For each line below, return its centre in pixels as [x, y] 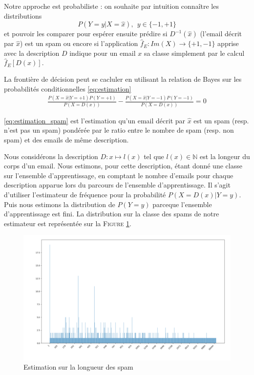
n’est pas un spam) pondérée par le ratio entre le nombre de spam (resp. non [119, 130]
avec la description [32, 53]
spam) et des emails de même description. [66, 140]
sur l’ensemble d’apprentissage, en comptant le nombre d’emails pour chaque [119, 175]
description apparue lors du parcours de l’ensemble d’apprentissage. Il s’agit [117, 185]
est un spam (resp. [221, 120]
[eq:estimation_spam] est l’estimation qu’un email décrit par [95, 120]
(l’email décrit [221, 34]
